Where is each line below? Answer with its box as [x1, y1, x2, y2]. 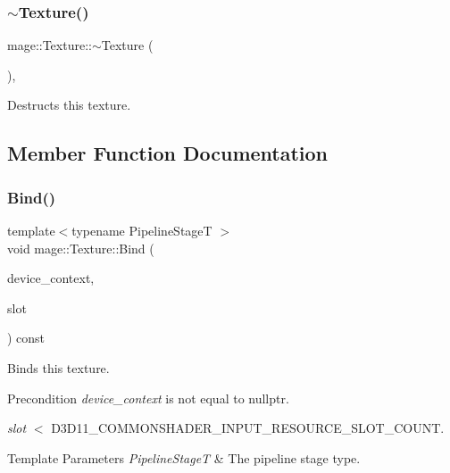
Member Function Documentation [7, 139, 329, 167]
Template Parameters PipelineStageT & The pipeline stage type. [7, 448, 361, 467]
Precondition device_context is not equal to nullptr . [7, 388, 289, 407]
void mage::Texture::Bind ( [7, 238, 154, 257]
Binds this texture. [7, 358, 110, 377]
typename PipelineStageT [71, 221, 212, 239]
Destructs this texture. [7, 95, 131, 114]
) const [7, 328, 46, 347]
